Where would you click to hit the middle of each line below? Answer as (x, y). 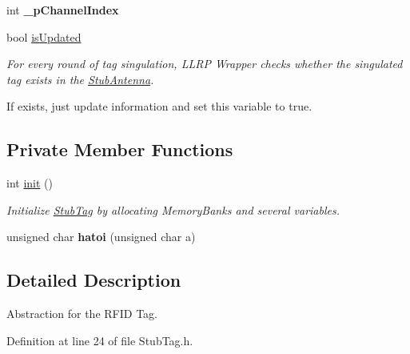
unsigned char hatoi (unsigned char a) (101, 237)
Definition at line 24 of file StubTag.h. (100, 340)
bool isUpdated (44, 36)
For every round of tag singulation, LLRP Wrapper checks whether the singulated (205, 64)
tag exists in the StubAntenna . (80, 79)
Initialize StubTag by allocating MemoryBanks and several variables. (173, 209)
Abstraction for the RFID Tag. (82, 314)
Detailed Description (94, 280)
